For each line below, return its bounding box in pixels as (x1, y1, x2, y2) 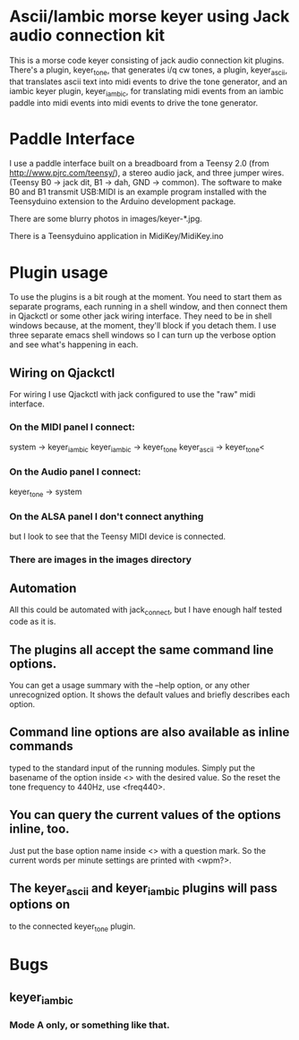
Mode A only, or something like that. (9, 1019, 170, 1031)
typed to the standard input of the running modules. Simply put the (9, 763, 255, 773)
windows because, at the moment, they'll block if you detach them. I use (9, 320, 277, 331)
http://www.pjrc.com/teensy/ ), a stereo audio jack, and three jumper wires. (9, 167, 285, 178)
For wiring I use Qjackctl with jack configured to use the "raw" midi (9, 389, 256, 400)
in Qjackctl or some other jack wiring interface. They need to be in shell (9, 311, 272, 321)
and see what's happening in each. (9, 339, 139, 350)
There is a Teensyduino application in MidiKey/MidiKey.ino (9, 231, 224, 242)
